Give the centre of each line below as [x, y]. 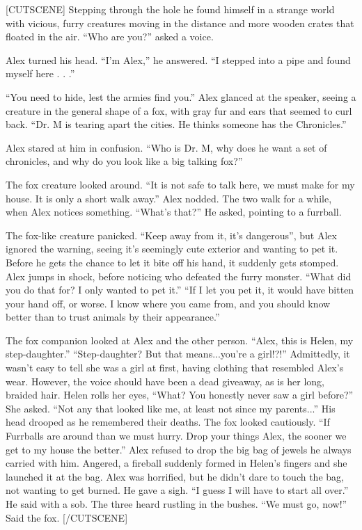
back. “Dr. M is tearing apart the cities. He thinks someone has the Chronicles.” [176, 124]
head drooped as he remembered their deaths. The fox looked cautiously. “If [168, 422]
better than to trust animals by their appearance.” [113, 317]
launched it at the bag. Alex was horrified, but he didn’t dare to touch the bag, [175, 476]
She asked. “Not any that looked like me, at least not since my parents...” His [171, 408]
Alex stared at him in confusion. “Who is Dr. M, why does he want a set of [166, 147]
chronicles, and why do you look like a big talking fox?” [124, 161]
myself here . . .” [40, 73]
